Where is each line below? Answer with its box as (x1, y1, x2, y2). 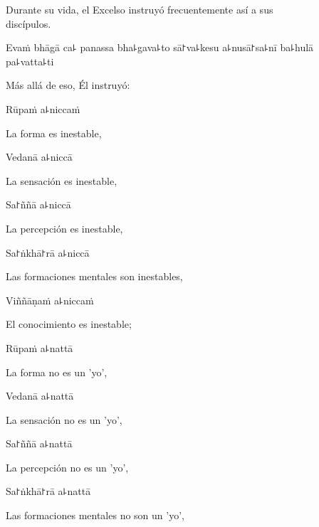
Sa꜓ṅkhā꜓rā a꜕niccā (6, 245, 90, 260)
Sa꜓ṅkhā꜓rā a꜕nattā (6, 484, 91, 499)
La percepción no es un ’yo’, (6, 459, 129, 474)
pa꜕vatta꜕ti (6, 53, 54, 68)
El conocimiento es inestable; (6, 316, 132, 331)
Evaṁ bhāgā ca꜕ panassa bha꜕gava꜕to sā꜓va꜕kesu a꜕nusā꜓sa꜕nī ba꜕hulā (6, 40, 314, 55)
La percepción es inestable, (6, 220, 123, 235)
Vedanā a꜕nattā (6, 388, 74, 403)
